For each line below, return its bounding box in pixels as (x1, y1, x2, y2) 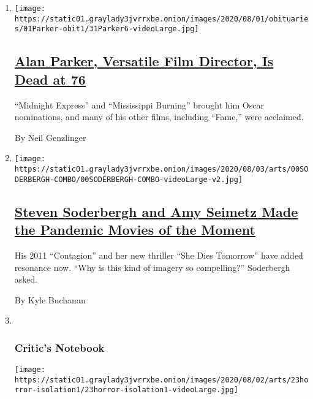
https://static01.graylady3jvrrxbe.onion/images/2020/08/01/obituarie (14, 14, 309, 23)
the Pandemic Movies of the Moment (14, 220, 255, 239)
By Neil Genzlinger (14, 131, 86, 143)
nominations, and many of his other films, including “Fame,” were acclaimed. (14, 110, 304, 123)
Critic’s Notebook (14, 340, 105, 355)
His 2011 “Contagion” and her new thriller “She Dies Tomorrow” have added (14, 248, 303, 261)
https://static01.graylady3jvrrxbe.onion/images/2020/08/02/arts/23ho (14, 375, 309, 384)
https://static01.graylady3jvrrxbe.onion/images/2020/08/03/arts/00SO (14, 165, 309, 173)
